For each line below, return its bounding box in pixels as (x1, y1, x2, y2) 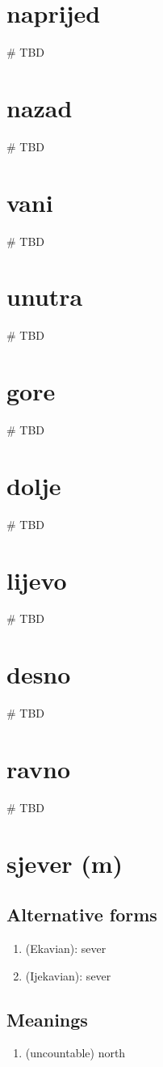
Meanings (6, 1006, 88, 1031)
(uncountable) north (25, 1044, 126, 1061)
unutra (6, 280, 83, 313)
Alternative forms (6, 902, 157, 927)
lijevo (6, 563, 67, 596)
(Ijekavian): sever (25, 967, 111, 984)
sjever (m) (6, 846, 123, 879)
